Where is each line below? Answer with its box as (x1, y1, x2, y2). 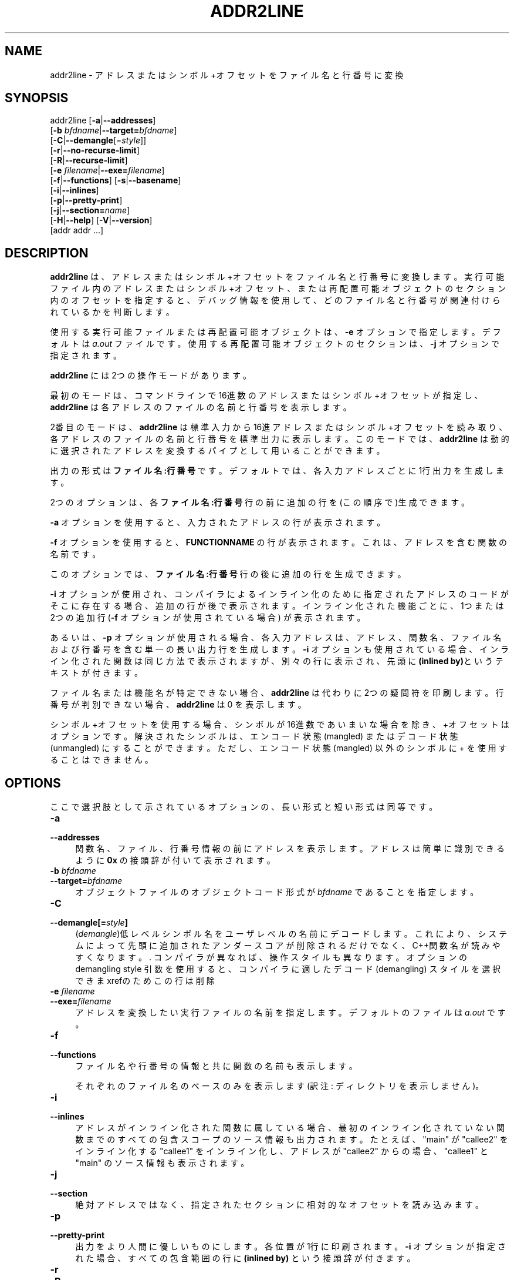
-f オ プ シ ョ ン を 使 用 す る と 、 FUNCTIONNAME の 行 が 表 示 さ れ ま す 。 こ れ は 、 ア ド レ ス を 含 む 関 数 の (50, 537, 508, 548)
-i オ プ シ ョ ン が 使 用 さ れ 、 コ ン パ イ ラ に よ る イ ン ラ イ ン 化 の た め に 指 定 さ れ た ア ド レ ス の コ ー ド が (50, 589, 509, 599)
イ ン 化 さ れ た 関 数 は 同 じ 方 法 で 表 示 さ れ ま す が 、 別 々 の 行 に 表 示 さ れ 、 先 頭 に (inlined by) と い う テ (50, 656, 503, 666)
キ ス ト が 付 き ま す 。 (50, 668, 143, 678)
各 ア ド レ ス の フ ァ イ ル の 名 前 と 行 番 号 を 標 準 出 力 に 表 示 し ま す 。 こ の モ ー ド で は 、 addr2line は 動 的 (50, 434, 509, 444)
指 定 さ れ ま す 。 (50, 350, 122, 361)
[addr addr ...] (50, 225, 104, 236)
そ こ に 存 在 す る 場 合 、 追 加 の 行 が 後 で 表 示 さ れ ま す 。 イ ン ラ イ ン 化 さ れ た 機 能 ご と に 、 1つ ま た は (50, 601, 504, 611)
